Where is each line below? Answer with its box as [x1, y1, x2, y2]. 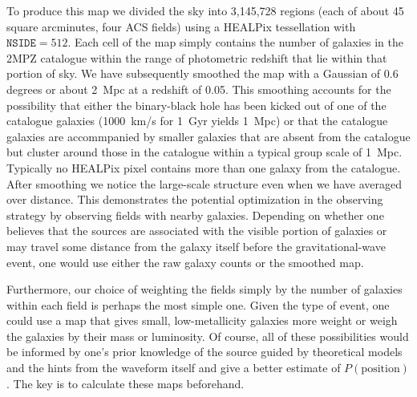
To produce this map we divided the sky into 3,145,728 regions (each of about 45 [6, 2, 404, 18]
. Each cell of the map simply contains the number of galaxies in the [67, 34, 403, 51]
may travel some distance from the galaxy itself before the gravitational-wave [6, 237, 386, 254]
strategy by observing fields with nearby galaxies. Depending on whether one [6, 206, 384, 223]
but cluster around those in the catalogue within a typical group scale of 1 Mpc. [6, 144, 403, 160]
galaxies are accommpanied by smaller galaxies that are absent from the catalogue [6, 128, 411, 144]
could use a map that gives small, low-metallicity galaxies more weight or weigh [6, 312, 398, 329]
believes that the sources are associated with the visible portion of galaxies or [6, 222, 387, 239]
